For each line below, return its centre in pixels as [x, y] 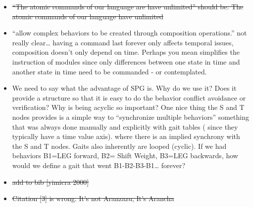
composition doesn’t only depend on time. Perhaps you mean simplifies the [126, 52]
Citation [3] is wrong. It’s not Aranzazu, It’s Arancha [93, 198]
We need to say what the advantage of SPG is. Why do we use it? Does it [124, 88]
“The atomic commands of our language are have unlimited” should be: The [128, 6]
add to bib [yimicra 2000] [51, 182]
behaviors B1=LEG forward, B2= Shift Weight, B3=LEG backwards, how [125, 155]
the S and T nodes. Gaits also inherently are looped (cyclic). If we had [119, 146]
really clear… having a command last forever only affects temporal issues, [123, 42]
